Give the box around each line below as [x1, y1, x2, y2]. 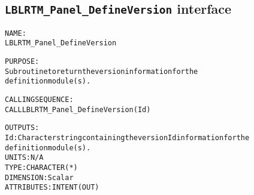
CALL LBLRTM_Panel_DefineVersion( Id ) [5, 105, 151, 114]
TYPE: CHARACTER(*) [5, 163, 78, 172]
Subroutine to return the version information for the [5, 67, 198, 76]
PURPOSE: [5, 57, 40, 66]
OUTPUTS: [5, 123, 40, 132]
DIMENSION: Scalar [5, 173, 74, 182]
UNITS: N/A [5, 153, 44, 162]
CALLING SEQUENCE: [5, 95, 74, 104]
